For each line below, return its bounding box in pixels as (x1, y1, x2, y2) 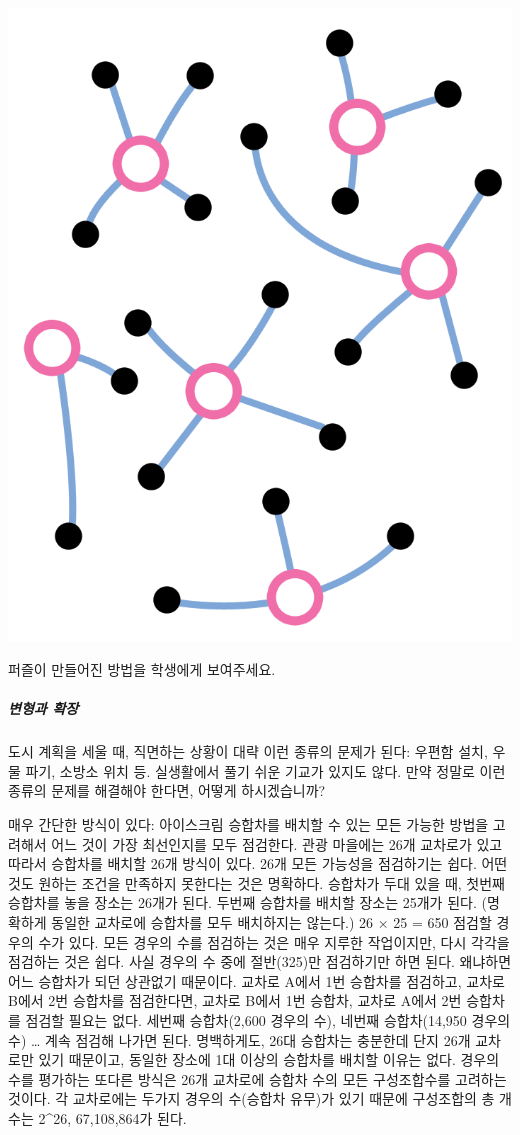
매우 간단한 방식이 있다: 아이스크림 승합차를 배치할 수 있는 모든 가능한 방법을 (8, 814, 489, 835)
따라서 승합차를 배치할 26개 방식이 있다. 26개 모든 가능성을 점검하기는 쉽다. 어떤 (8, 853, 508, 874)
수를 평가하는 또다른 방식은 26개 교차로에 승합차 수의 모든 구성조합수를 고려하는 (8, 1068, 507, 1089)
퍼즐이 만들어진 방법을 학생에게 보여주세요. (8, 659, 276, 680)
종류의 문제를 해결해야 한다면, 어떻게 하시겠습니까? (8, 780, 326, 801)
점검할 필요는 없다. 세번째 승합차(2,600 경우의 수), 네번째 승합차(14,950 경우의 (25, 1010, 511, 1030)
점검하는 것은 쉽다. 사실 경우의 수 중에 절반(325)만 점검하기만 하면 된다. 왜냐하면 (8, 951, 512, 972)
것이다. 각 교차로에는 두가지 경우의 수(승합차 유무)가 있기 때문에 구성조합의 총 (8, 1088, 495, 1109)
